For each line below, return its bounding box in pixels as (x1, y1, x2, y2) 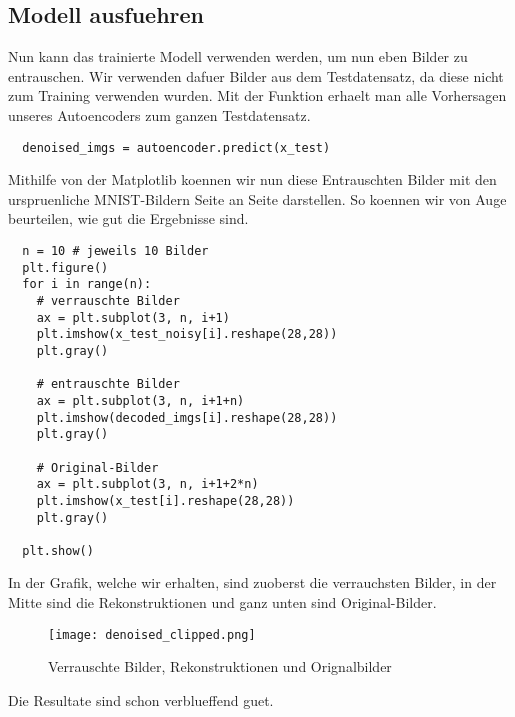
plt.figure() (22, 260, 109, 275)
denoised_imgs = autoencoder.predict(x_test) (22, 140, 331, 155)
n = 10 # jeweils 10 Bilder (22, 244, 209, 259)
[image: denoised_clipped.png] (48, 627, 256, 642)
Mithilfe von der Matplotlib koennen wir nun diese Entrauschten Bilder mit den (8, 169, 497, 190)
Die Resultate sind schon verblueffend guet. (8, 689, 274, 710)
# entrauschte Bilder (36, 377, 180, 392)
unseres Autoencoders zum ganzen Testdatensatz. (8, 104, 311, 125)
